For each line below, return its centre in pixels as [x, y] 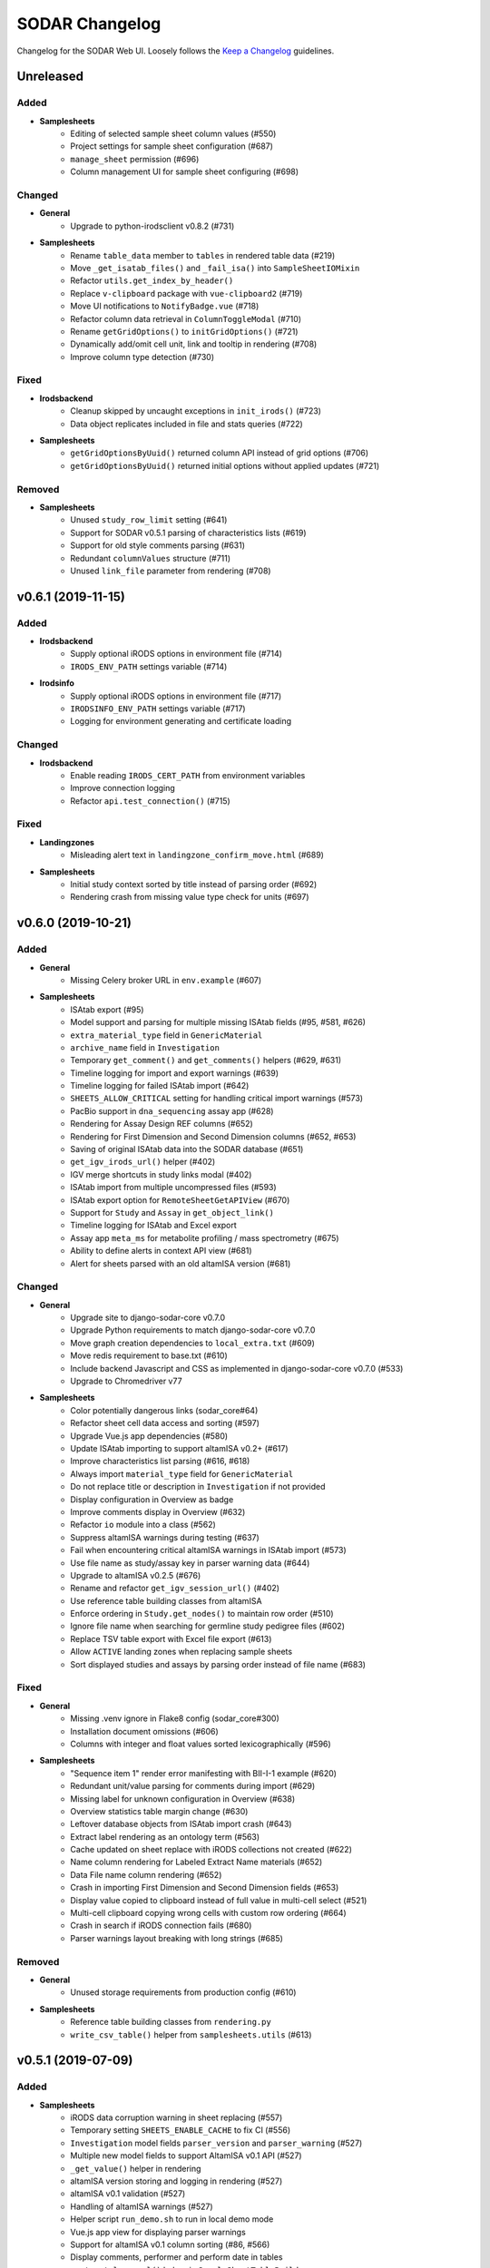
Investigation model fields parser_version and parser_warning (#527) [216, 2143]
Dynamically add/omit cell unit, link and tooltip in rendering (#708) [194, 344]
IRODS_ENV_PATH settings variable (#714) [149, 666]
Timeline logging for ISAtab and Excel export [154, 1226]
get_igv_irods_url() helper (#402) [143, 1162]
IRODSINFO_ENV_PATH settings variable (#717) [158, 709]
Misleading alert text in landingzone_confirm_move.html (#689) [197, 855]
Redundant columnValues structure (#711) [151, 558]
